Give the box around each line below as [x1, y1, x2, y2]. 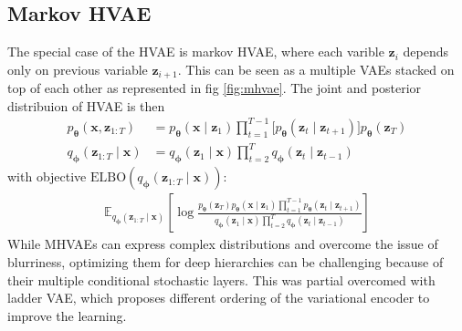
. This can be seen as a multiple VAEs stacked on [177, 59, 455, 78]
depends [403, 42, 449, 61]
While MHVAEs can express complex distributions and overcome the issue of [7, 234, 438, 253]
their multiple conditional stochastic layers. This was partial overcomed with [7, 270, 436, 289]
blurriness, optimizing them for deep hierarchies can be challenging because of [7, 252, 444, 271]
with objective [7, 167, 87, 186]
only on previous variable [7, 59, 148, 78]
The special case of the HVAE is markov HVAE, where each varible [7, 42, 384, 61]
